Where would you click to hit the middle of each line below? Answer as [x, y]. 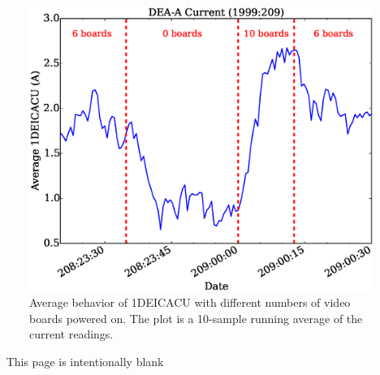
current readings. [71, 334]
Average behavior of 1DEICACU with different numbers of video [190, 302]
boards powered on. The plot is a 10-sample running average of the [196, 318]
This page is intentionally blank [85, 362]
